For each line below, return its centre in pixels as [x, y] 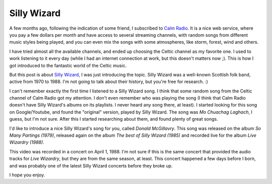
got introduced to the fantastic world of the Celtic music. [68, 65]
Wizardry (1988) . [27, 142]
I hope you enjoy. [27, 175]
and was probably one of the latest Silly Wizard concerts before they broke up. [91, 165]
